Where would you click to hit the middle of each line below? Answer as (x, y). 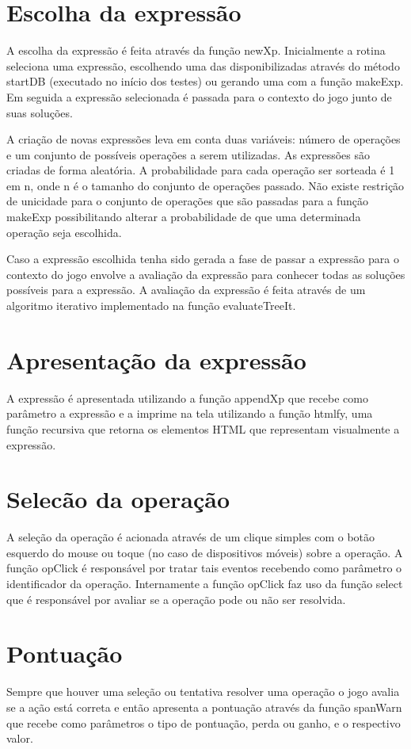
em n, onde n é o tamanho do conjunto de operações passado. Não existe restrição (205, 185)
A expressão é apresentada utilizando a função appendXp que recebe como (187, 397)
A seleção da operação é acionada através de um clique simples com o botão (191, 537)
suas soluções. (40, 112)
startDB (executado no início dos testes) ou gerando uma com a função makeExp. (205, 81)
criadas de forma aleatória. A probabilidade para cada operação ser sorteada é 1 (201, 170)
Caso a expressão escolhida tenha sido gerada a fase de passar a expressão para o (203, 259)
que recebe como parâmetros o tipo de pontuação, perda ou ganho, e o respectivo (204, 722)
